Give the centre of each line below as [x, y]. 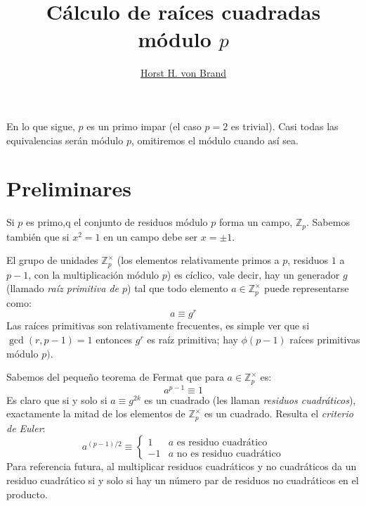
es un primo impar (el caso [144, 126]
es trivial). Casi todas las [285, 126]
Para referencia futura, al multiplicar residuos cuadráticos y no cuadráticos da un [182, 466]
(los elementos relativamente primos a [198, 260]
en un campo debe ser [151, 236]
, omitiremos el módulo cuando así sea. [215, 140]
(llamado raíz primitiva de [63, 288]
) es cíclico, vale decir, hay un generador [253, 274]
